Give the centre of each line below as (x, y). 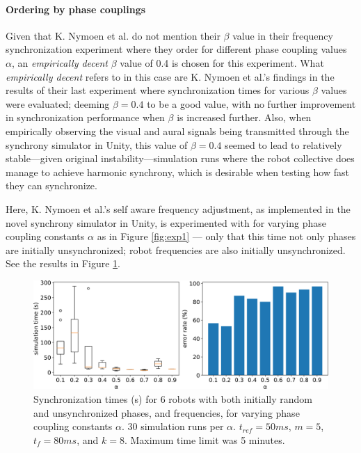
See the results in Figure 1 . (63, 263)
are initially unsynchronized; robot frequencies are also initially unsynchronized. (176, 249)
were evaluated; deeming (58, 103)
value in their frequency (283, 35)
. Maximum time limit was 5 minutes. (204, 439)
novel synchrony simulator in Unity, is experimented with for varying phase (166, 222)
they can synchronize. (51, 185)
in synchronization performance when (85, 117)
